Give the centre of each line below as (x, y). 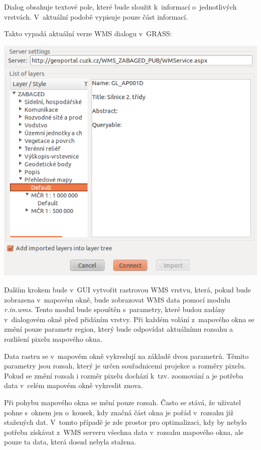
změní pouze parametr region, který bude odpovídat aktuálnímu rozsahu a (119, 329)
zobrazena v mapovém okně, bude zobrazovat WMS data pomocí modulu (117, 299)
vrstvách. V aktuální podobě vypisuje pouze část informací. (96, 16)
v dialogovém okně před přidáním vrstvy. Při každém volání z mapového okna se (129, 319)
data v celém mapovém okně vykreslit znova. (74, 385)
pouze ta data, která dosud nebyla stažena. (70, 442)
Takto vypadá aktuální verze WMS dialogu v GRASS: (88, 33)
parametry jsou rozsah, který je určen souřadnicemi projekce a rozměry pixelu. (125, 366)
